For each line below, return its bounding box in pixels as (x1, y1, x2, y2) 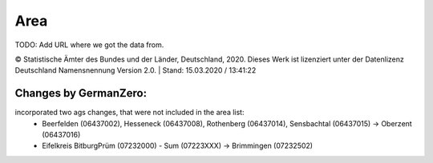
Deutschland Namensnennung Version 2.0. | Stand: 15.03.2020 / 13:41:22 (14, 66, 257, 75)
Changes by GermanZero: (14, 86, 148, 100)
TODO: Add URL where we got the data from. (14, 40, 164, 50)
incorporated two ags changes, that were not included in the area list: (14, 108, 245, 117)
